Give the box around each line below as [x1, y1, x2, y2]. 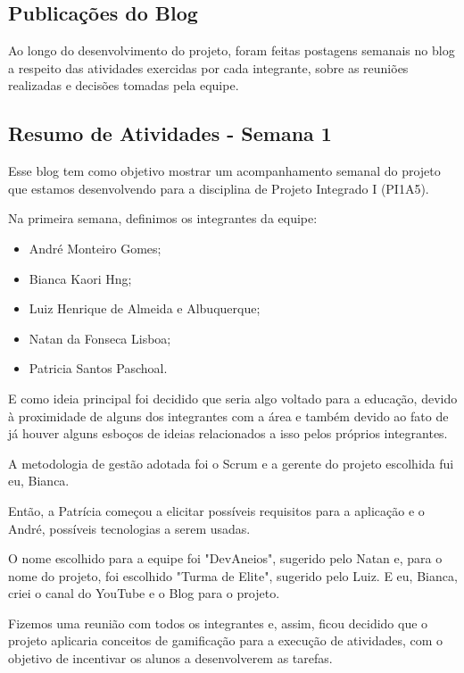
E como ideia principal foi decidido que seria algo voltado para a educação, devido [8, 388, 458, 407]
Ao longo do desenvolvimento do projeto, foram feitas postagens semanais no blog [8, 41, 455, 60]
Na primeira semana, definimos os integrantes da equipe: [8, 209, 318, 228]
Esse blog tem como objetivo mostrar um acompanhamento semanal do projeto [8, 162, 441, 180]
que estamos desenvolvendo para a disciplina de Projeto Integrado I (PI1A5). [8, 179, 429, 197]
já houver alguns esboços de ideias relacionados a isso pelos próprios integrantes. [8, 424, 448, 443]
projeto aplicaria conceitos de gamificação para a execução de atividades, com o [8, 631, 443, 650]
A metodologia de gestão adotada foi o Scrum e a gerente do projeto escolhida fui [8, 453, 454, 472]
